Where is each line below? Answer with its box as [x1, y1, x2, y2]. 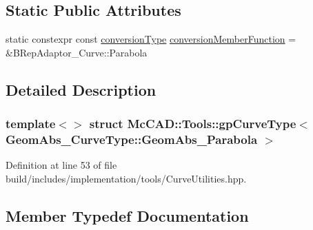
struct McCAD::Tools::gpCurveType [89, 115, 296, 132]
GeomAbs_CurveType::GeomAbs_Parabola [6, 131, 258, 148]
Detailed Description [6, 79, 156, 100]
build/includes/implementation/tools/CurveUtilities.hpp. [6, 171, 247, 185]
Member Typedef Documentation [6, 205, 249, 226]
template [6, 115, 56, 132]
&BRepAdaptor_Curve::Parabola [6, 45, 148, 59]
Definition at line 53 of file [6, 158, 117, 172]
